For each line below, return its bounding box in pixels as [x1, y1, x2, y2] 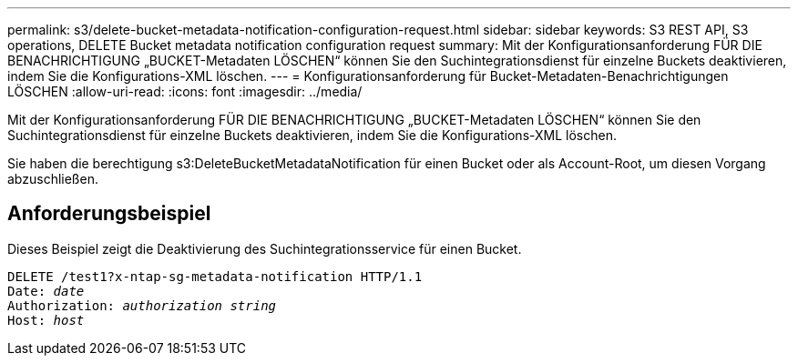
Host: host [7, 312, 85, 328]
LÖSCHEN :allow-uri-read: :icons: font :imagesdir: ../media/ [7, 84, 363, 99]
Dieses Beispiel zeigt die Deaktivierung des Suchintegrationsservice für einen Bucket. [7, 240, 522, 257]
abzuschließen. [7, 171, 98, 187]
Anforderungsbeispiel [7, 202, 211, 226]
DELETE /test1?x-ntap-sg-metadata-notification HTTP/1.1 [7, 268, 423, 284]
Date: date [7, 283, 85, 298]
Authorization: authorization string [7, 297, 277, 313]
